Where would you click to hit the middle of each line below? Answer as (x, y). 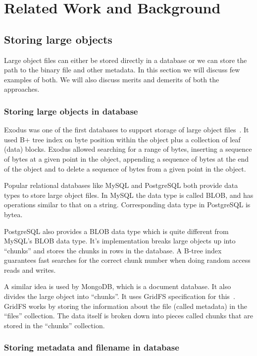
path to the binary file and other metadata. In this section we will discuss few (122, 70)
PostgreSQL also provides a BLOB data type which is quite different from (116, 231)
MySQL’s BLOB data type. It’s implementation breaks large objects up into (120, 241)
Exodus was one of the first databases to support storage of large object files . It (127, 130)
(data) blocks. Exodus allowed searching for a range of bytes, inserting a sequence (128, 149)
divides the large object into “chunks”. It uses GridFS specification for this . (120, 296)
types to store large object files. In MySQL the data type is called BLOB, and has (129, 195)
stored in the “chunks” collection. (54, 325)
